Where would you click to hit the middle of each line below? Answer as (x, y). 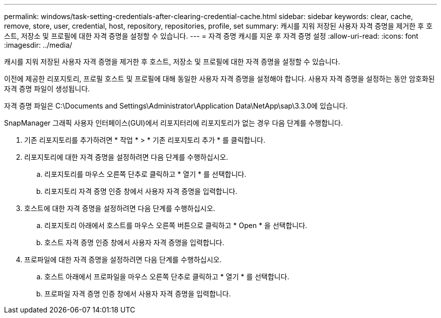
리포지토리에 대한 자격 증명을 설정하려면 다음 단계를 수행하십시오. (126, 157)
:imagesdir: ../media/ (38, 45)
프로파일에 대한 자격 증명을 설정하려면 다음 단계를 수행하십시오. (123, 259)
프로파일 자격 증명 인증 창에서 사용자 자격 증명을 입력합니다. (138, 294)
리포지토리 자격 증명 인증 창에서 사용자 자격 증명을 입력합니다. (141, 191)
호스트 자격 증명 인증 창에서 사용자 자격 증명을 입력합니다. (134, 242)
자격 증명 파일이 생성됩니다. (47, 89)
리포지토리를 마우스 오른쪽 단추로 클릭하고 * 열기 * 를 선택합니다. (145, 174)
